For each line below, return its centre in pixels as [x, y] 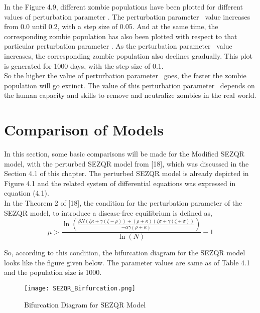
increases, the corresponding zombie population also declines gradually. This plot [128, 55]
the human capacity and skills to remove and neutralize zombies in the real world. [130, 95]
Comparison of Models [84, 130]
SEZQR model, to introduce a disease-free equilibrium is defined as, [108, 212]
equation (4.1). [27, 193]
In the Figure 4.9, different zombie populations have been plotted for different [124, 7]
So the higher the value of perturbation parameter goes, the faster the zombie [125, 75]
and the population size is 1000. [53, 272]
